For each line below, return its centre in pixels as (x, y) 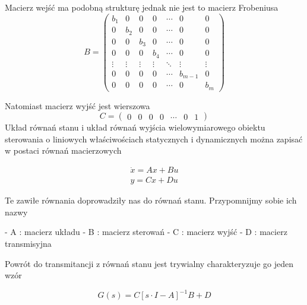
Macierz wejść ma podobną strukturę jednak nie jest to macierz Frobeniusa (142, 7)
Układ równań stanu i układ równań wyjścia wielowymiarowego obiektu (135, 127)
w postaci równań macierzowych (63, 150)
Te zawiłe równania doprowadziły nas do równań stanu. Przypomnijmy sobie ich (151, 200)
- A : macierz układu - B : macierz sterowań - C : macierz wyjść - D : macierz (146, 232)
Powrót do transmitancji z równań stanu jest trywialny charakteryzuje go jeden (149, 263)
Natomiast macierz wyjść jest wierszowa (77, 105)
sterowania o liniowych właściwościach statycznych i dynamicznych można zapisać (154, 139)
